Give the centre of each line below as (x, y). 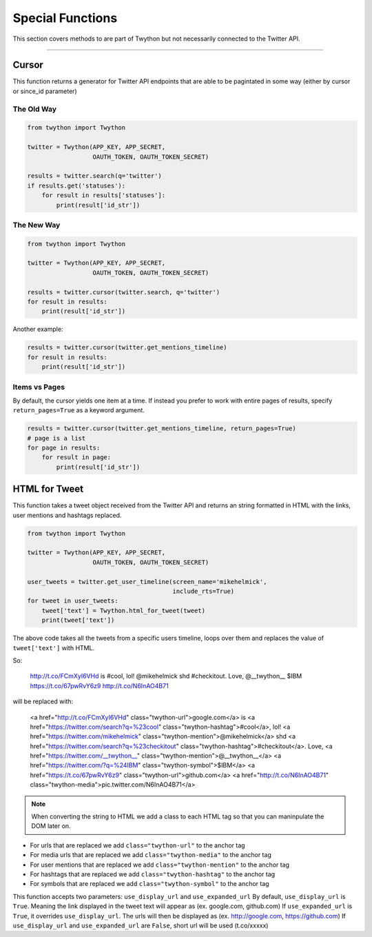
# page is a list (56, 438)
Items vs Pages (39, 387)
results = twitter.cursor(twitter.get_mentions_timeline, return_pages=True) (162, 429)
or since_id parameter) (45, 91)
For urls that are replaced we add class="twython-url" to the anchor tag (137, 845)
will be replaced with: (43, 702)
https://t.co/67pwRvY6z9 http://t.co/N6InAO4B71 (99, 685)
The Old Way (35, 109)
